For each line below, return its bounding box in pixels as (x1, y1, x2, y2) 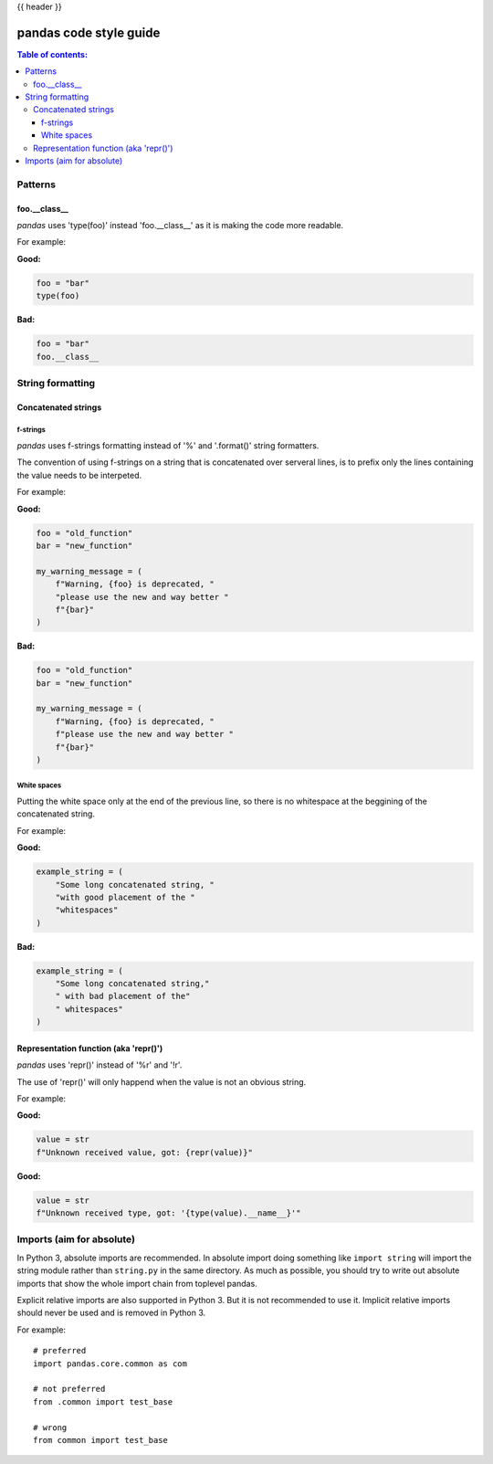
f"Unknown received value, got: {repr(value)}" (36, 1147, 253, 1157)
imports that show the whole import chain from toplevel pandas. (16, 1278, 257, 1289)
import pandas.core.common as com (33, 1358, 187, 1369)
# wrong (33, 1422, 68, 1433)
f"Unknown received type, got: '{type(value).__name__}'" (36, 1208, 301, 1218)
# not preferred (33, 1384, 106, 1395)
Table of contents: (16, 48, 89, 59)
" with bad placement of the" (55, 991, 191, 1002)
